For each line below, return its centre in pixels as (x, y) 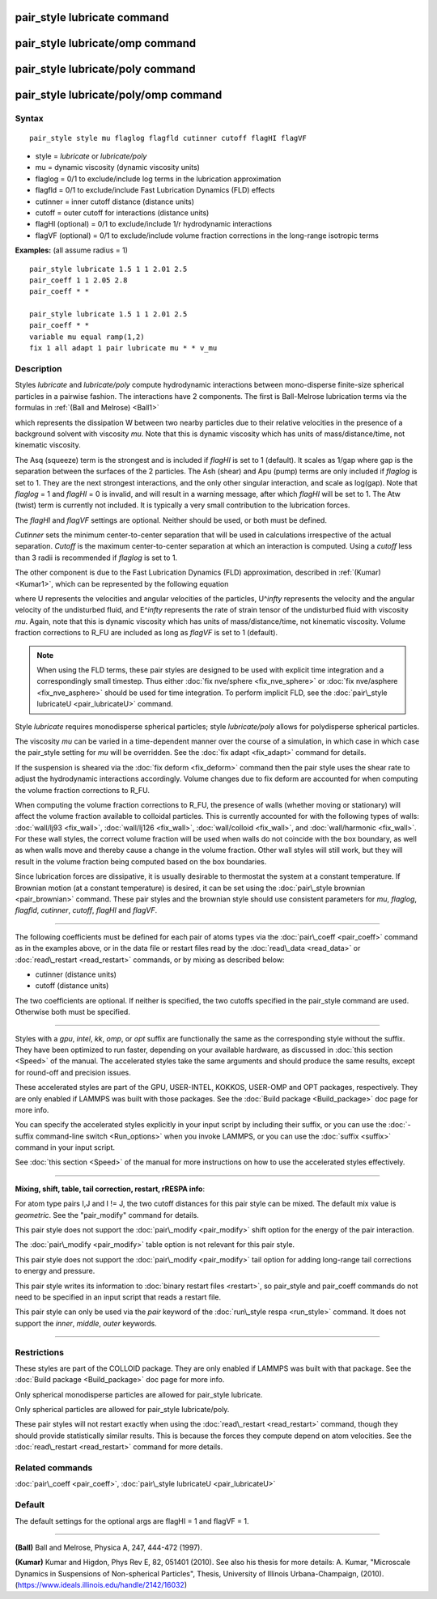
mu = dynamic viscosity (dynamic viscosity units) (117, 168)
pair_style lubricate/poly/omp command (119, 95)
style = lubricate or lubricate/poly (91, 156)
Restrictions (40, 1352)
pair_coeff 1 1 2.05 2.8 (78, 280)
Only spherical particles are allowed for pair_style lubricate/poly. (122, 1410)
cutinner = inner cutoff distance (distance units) (115, 201)
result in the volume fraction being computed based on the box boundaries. (141, 861)
